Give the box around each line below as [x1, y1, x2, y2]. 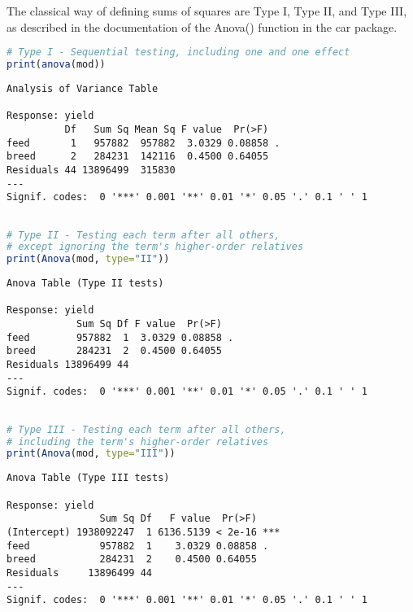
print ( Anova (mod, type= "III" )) [7, 448, 176, 460]
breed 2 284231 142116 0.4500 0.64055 [7, 151, 269, 163]
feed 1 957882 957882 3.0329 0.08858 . [7, 137, 280, 149]
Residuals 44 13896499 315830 [7, 164, 176, 176]
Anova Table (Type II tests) [7, 278, 164, 290]
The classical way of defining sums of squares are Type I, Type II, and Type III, [7, 2, 407, 19]
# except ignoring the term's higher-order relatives [7, 241, 304, 253]
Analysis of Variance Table [7, 82, 159, 94]
